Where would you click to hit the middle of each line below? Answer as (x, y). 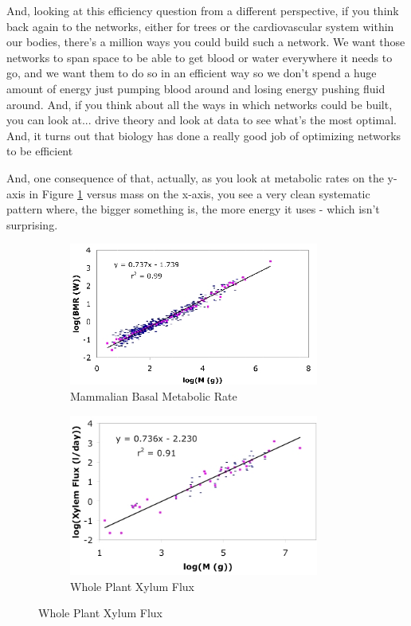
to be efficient (40, 151)
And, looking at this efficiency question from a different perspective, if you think (203, 10)
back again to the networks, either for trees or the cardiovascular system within (200, 26)
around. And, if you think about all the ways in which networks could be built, (200, 104)
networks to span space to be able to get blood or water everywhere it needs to (200, 57)
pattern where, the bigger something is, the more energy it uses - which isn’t (193, 209)
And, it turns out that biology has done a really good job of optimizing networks (204, 135)
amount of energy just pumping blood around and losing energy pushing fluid (196, 88)
